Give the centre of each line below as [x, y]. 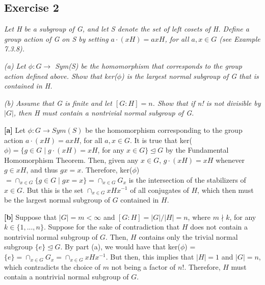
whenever [230, 160]
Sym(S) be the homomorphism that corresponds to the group [149, 65]
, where [199, 217]
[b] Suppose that [31, 217]
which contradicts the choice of [52, 266]
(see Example [240, 38]
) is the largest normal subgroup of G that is [190, 76]
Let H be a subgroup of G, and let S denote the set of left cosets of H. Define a [127, 29]
